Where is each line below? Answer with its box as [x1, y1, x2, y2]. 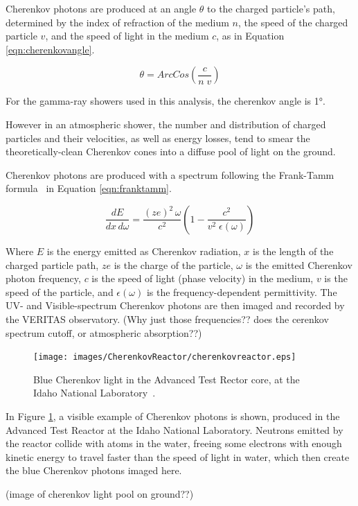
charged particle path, [6, 257, 99, 272]
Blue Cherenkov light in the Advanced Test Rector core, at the [33, 372, 300, 386]
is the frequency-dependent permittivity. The [146, 284, 337, 299]
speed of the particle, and [6, 284, 114, 299]
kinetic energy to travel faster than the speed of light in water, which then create [6, 449, 350, 464]
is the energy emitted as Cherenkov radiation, [46, 243, 241, 258]
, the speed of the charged [238, 15, 348, 29]
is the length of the [252, 243, 334, 258]
